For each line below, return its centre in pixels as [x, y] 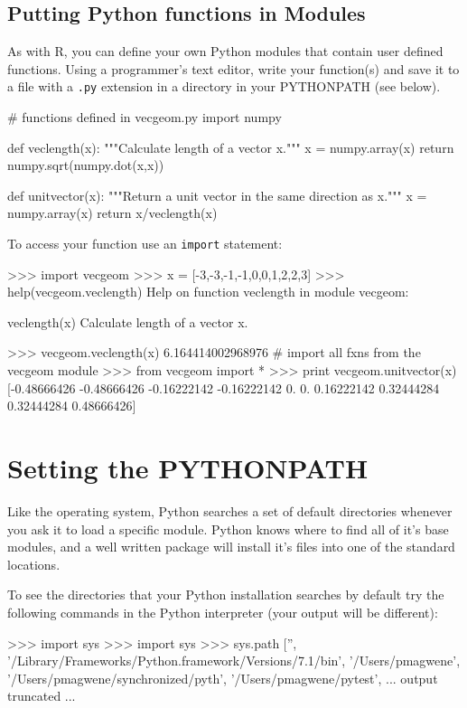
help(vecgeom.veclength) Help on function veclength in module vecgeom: [208, 292]
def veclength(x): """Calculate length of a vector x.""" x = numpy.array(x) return [231, 147]
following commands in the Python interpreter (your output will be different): [223, 612]
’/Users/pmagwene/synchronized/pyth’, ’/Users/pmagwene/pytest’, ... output [223, 678]
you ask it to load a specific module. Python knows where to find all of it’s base [228, 529]
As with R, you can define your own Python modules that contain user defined [225, 51]
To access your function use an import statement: [145, 244]
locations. [34, 564]
